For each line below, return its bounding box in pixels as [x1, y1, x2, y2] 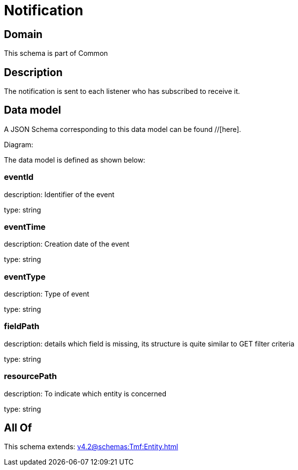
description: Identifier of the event [4, 190, 114, 199]
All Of [4, 422, 32, 434]
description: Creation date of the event [4, 240, 130, 249]
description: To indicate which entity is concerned [4, 389, 166, 398]
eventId [4, 172, 34, 182]
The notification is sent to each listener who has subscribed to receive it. [4, 87, 240, 96]
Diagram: [4, 140, 34, 149]
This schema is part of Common [4, 49, 108, 58]
